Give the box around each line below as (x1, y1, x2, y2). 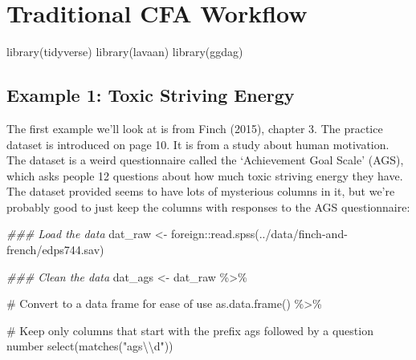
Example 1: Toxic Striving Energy (6, 83, 295, 107)
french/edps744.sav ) (6, 241, 104, 258)
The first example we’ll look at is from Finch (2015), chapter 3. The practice (6, 119, 383, 136)
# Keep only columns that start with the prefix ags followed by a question (6, 322, 373, 338)
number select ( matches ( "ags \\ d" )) (6, 338, 173, 354)
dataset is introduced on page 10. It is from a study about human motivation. (6, 136, 389, 152)
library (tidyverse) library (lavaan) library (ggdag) (6, 43, 243, 60)
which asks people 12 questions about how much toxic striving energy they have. (6, 167, 403, 184)
